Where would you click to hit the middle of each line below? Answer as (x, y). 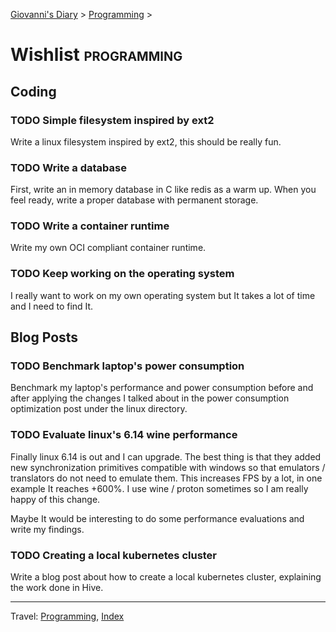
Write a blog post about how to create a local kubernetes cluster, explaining (166, 577)
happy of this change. (55, 499)
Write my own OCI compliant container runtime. (108, 248)
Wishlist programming (96, 55)
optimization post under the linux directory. (99, 409)
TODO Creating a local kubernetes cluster (114, 555)
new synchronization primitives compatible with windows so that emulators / (168, 467)
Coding (33, 91)
